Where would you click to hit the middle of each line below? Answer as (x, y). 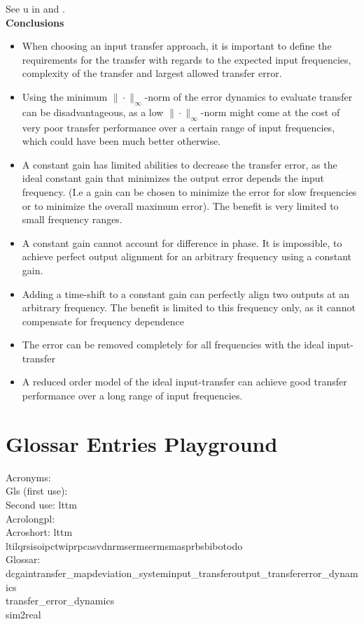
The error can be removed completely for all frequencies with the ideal (173, 345)
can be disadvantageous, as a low (93, 112)
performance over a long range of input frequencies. (132, 396)
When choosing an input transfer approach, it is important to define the (177, 46)
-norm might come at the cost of (270, 112)
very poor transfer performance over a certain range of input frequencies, (178, 127)
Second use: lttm (41, 504)
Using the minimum (65, 96)
